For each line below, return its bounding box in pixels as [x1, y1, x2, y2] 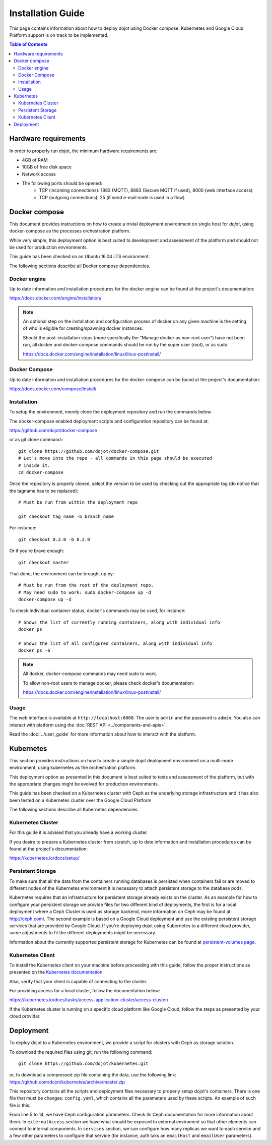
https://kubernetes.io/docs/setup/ [9, 855, 80, 861]
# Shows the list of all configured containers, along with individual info [18, 641, 213, 646]
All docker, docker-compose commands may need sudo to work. [23, 671, 157, 677]
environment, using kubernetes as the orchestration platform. [9, 764, 137, 771]
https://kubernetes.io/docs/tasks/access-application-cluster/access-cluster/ [9, 997, 169, 1003]
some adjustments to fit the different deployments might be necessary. [9, 930, 156, 936]
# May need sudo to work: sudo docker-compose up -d [18, 589, 151, 595]
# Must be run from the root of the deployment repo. [18, 582, 154, 588]
